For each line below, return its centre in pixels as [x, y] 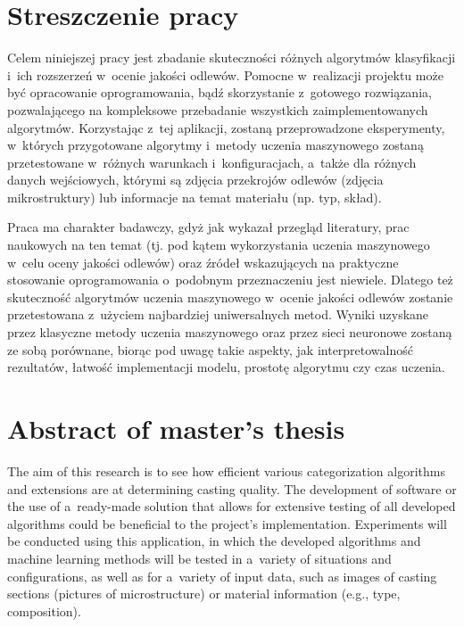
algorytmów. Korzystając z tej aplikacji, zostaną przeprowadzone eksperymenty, [226, 127]
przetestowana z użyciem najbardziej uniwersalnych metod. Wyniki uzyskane [218, 314]
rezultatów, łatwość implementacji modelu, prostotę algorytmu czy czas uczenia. [226, 367]
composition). [44, 610]
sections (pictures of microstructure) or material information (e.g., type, [204, 594]
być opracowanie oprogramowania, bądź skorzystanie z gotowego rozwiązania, [220, 92]
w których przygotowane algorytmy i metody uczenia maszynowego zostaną [215, 145]
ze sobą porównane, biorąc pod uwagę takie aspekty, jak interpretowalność [210, 349]
